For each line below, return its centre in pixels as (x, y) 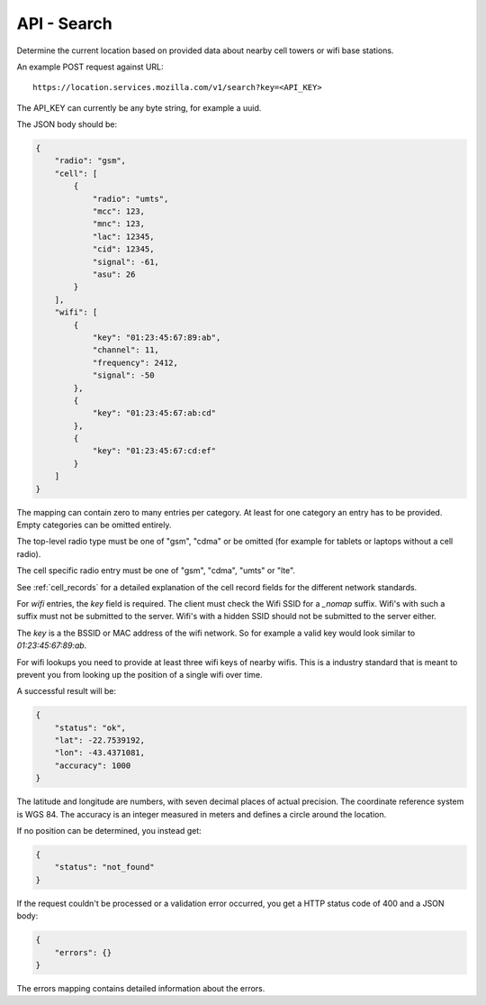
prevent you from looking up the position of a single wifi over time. (139, 674)
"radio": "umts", (130, 199)
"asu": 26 (114, 274)
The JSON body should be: (67, 124)
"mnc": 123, (119, 224)
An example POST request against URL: (90, 67)
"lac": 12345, (123, 236)
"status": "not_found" (104, 867)
